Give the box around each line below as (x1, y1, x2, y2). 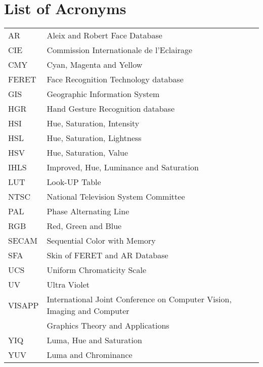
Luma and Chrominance (47, 349, 133, 361)
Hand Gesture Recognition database (47, 103, 175, 115)
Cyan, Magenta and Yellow (47, 59, 143, 71)
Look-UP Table (47, 176, 101, 188)
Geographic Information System (47, 88, 160, 100)
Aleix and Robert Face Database (47, 29, 162, 41)
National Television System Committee (47, 191, 185, 203)
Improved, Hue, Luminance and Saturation (47, 161, 199, 173)
